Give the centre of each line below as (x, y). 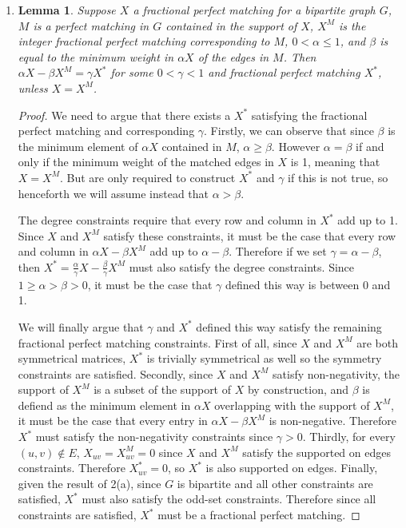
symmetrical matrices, (72, 358)
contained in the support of (231, 25)
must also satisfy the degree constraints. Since (242, 266)
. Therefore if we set (278, 251)
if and (370, 146)
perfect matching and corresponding (106, 131)
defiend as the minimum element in (104, 405)
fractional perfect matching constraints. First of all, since (157, 342)
